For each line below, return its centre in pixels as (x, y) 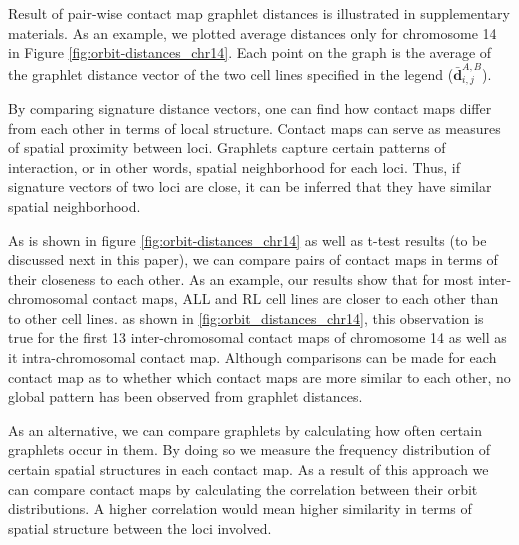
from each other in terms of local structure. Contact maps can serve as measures (254, 127)
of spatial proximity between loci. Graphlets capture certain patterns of (227, 147)
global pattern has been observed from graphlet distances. (185, 396)
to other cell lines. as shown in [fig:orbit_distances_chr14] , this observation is (246, 317)
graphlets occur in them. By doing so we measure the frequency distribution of (249, 449)
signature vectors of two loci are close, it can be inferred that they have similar (250, 186)
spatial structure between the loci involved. (140, 527)
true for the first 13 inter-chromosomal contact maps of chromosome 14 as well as (257, 337)
